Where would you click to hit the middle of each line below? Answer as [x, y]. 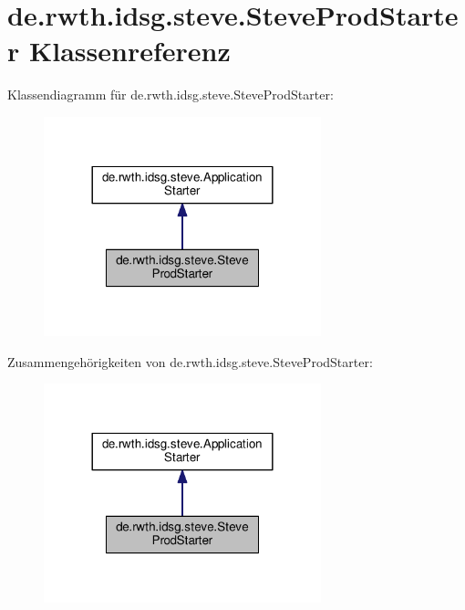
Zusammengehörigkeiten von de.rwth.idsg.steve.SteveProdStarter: [190, 361]
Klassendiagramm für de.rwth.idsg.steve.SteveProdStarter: [170, 95]
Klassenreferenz [129, 51]
